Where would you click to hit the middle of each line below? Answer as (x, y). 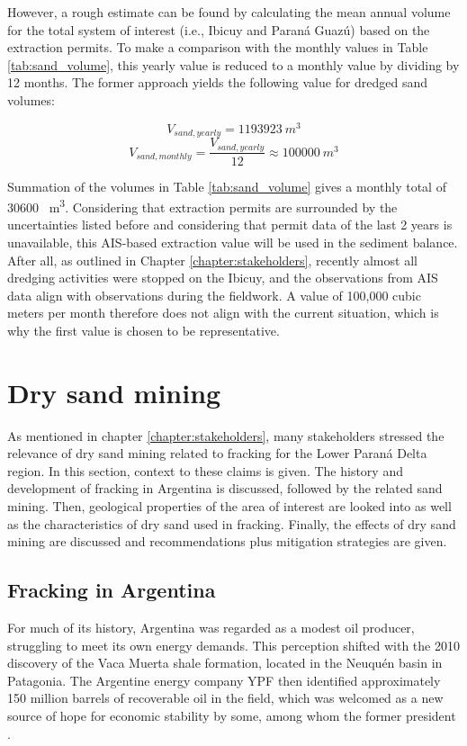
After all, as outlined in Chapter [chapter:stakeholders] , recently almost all (212, 260)
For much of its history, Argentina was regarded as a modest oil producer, (211, 628)
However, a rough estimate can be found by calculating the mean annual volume (229, 12)
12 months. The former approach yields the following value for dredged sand (218, 82)
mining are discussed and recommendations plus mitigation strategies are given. (227, 541)
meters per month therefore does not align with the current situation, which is (223, 313)
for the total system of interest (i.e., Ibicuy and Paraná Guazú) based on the (219, 29)
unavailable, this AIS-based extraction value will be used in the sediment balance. (233, 243)
